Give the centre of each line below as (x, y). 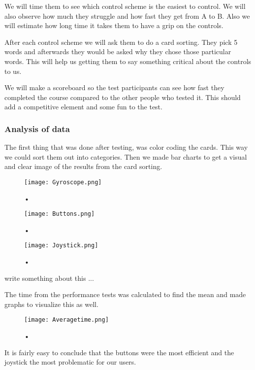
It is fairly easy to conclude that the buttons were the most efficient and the (119, 352)
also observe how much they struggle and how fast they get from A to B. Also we (127, 16)
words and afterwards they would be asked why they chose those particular (118, 51)
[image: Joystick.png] (61, 246)
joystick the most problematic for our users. (70, 362)
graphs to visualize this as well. (51, 304)
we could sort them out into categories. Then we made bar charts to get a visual (126, 156)
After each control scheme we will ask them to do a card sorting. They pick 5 (121, 42)
